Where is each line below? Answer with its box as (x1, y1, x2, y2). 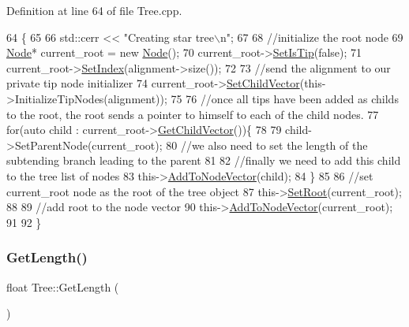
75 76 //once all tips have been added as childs (171, 90, 399, 106)
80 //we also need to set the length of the (166, 136, 368, 153)
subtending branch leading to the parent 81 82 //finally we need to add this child (6, 152, 401, 169)
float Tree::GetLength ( (6, 278, 119, 295)
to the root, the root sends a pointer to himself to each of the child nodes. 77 (6, 106, 379, 122)
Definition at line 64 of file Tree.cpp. (6, 2, 182, 18)
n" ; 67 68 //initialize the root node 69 (220, 28, 403, 45)
